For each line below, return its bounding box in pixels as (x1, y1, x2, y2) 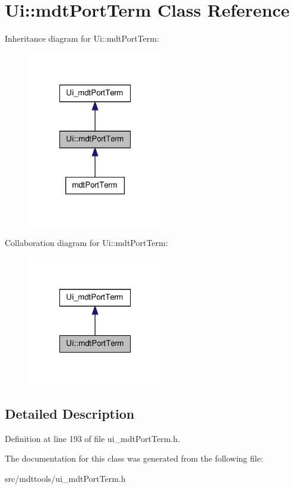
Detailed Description (5, 404, 135, 422)
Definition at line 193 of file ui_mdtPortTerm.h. (5, 432, 180, 444)
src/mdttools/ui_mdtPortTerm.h (5, 472, 126, 484)
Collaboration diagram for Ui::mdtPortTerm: (5, 236, 168, 249)
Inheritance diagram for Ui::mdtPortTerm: (5, 32, 159, 45)
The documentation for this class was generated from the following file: (5, 452, 263, 465)
